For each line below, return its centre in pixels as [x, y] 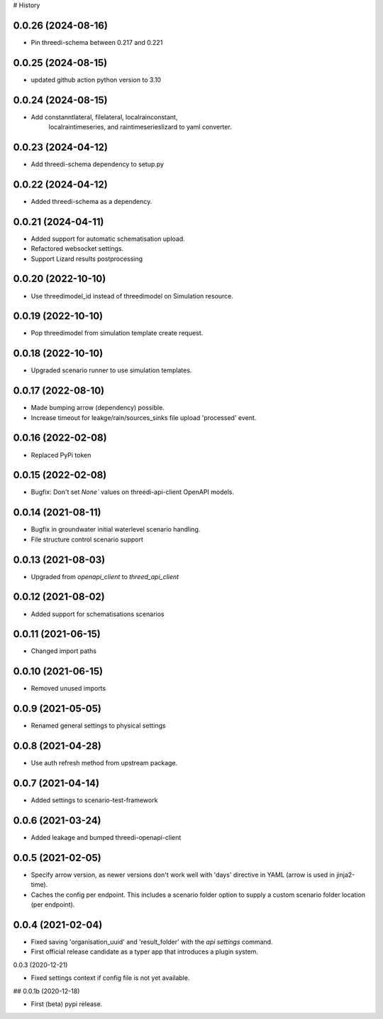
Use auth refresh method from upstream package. [104, 763]
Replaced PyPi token [61, 455]
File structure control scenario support [87, 539]
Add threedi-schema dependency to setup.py [98, 164]
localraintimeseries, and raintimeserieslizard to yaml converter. [140, 127]
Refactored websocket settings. [77, 249]
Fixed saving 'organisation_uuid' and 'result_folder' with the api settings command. [152, 942]
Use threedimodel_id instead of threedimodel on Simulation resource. [132, 296]
